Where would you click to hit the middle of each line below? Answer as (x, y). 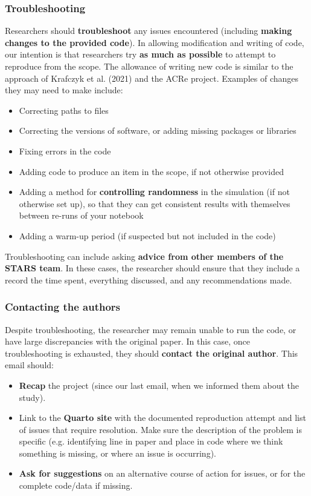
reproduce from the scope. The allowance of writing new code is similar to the (149, 66)
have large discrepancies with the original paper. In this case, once (128, 341)
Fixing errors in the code (65, 150)
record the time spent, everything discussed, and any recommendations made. (149, 279)
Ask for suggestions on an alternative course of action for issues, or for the (162, 473)
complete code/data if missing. (76, 485)
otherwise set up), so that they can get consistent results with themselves (155, 203)
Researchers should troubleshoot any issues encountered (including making (149, 31)
